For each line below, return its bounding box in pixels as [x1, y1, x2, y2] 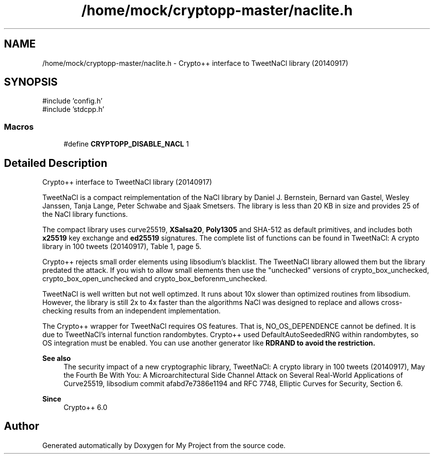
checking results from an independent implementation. [42, 306, 221, 315]
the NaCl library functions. [42, 210, 128, 219]
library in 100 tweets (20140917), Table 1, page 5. [42, 242, 202, 251]
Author [4, 420, 39, 433]
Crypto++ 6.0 [63, 403, 108, 412]
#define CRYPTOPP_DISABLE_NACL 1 [63, 140, 189, 149]
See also [42, 354, 71, 363]
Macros [4, 121, 34, 132]
